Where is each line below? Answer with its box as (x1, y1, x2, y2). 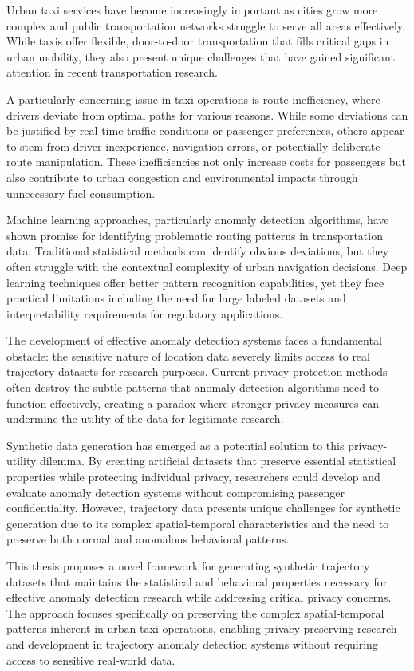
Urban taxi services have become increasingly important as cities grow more (6, 2, 378, 18)
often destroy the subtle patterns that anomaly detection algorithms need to (6, 379, 380, 396)
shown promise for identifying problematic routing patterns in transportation (6, 227, 383, 243)
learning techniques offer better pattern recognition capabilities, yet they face (6, 274, 384, 290)
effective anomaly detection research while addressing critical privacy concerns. (6, 589, 392, 606)
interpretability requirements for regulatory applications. (6, 305, 283, 322)
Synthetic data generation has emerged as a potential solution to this (6, 436, 345, 453)
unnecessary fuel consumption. (6, 184, 156, 201)
